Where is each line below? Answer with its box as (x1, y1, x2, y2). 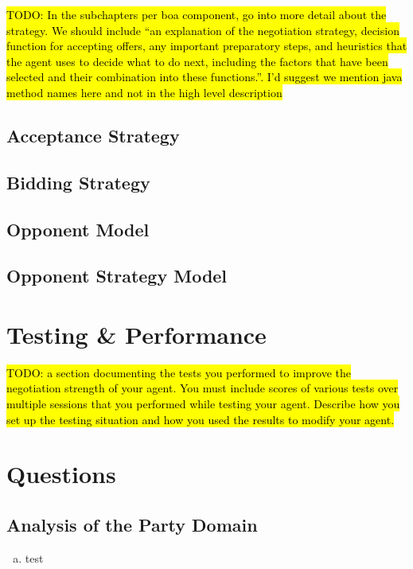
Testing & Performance (6, 318, 267, 350)
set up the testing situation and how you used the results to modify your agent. (6, 411, 395, 427)
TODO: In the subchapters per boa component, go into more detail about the (6, 6, 387, 22)
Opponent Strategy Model (6, 263, 228, 288)
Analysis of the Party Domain (6, 512, 258, 536)
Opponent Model (6, 216, 150, 241)
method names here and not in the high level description (6, 84, 282, 100)
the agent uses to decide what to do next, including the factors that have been (6, 53, 388, 69)
